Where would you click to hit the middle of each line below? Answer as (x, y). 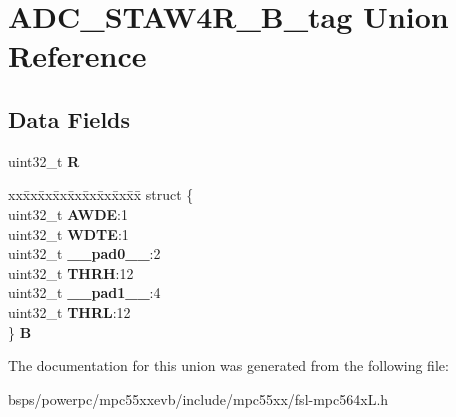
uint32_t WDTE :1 (68, 233)
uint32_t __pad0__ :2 (84, 253)
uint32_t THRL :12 (69, 311)
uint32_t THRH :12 (71, 272)
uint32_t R (44, 160)
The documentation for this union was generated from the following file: (228, 365)
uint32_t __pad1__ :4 (84, 292)
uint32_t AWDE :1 (68, 213)
